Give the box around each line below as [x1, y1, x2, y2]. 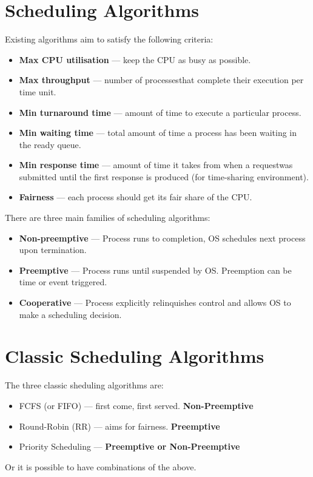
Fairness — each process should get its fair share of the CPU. [19, 191, 252, 203]
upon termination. [19, 243, 87, 256]
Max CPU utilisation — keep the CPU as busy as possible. [19, 53, 251, 66]
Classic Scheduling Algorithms [5, 343, 264, 368]
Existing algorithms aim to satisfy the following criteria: [5, 33, 214, 46]
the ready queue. [19, 138, 81, 151]
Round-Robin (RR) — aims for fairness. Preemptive [19, 419, 220, 432]
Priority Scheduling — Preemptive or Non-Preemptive [19, 440, 240, 453]
